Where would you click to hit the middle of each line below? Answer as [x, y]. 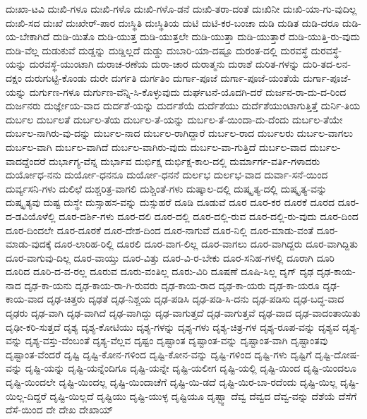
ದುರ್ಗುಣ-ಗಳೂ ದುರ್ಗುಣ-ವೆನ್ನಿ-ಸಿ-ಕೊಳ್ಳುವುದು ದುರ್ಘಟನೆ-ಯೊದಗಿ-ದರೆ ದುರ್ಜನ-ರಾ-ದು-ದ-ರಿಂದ [188, 91]
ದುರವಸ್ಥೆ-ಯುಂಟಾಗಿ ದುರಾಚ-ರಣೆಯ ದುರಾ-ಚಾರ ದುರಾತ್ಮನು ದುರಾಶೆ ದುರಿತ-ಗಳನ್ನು [164, 64]
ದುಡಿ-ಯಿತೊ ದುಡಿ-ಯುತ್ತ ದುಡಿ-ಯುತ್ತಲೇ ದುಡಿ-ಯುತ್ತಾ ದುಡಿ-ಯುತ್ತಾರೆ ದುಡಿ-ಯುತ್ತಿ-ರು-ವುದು [206, 36]
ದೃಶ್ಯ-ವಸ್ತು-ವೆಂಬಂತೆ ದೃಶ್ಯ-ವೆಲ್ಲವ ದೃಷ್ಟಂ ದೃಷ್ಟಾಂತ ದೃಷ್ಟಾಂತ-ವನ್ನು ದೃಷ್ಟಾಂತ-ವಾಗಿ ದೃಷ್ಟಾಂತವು [176, 340]
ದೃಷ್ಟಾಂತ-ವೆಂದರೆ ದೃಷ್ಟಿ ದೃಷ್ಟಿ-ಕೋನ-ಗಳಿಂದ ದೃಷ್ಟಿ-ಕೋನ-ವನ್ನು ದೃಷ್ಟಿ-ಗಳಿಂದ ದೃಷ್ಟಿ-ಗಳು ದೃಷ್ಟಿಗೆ [159, 354]
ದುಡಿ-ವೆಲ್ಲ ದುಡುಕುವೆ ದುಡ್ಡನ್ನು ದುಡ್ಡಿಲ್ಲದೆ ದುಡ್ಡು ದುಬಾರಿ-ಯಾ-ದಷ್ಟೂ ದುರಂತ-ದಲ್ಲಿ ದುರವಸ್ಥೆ [157, 50]
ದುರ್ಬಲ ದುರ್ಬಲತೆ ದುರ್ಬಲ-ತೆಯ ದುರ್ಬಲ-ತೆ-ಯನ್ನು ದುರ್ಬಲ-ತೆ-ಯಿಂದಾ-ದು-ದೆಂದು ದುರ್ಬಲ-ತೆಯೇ [174, 119]
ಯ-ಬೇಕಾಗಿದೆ [28, 36]
